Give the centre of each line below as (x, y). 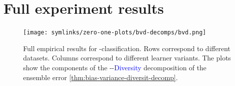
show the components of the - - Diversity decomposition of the (115, 67)
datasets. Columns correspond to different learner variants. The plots (127, 58)
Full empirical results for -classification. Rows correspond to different (127, 48)
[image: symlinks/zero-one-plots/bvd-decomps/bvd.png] (115, 33)
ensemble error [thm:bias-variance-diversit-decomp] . (101, 77)
